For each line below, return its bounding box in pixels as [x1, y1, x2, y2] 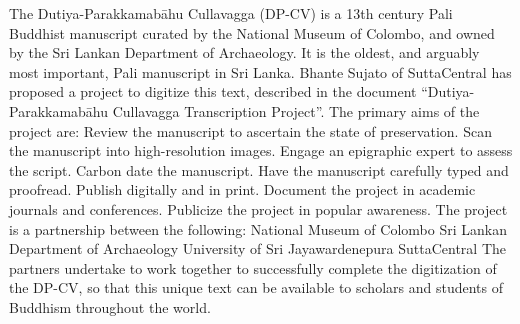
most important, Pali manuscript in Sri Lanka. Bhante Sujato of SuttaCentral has [9, 61, 512, 82]
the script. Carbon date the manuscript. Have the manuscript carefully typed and [9, 159, 509, 180]
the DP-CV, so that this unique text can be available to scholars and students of [9, 277, 503, 298]
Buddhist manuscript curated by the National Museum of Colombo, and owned [9, 22, 495, 43]
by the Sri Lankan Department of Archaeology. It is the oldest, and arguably [9, 42, 480, 63]
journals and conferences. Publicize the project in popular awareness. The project [9, 198, 508, 219]
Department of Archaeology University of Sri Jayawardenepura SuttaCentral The [9, 238, 506, 259]
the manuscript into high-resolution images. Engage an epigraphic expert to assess [9, 140, 513, 161]
